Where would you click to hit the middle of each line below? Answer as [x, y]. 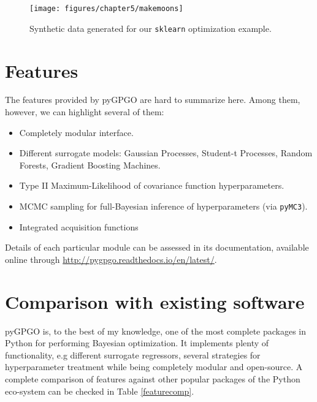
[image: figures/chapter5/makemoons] [106, 9]
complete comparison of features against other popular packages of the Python [153, 378]
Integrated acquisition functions [79, 226]
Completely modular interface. [76, 132]
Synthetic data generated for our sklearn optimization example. [151, 28]
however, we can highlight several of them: [85, 112]
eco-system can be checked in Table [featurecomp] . [100, 391]
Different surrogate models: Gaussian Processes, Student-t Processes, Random [166, 153]
